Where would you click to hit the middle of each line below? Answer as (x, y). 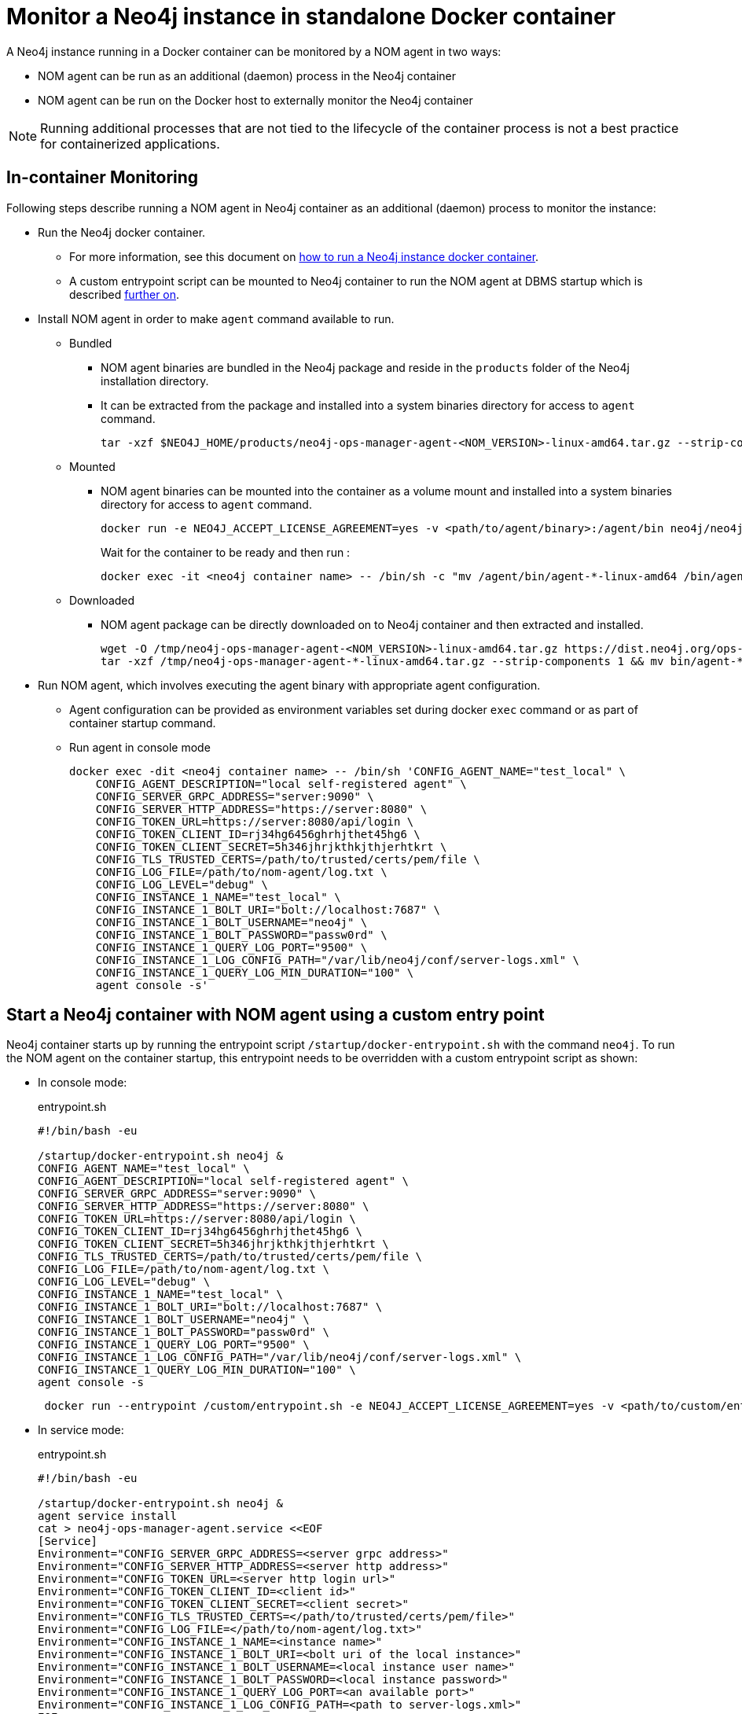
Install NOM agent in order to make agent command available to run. (216, 318)
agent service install (108, 1516)
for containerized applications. (130, 143)
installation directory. (155, 381)
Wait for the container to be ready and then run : (226, 552)
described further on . (125, 294)
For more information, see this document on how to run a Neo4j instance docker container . (304, 256)
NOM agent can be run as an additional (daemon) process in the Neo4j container (247, 75)
